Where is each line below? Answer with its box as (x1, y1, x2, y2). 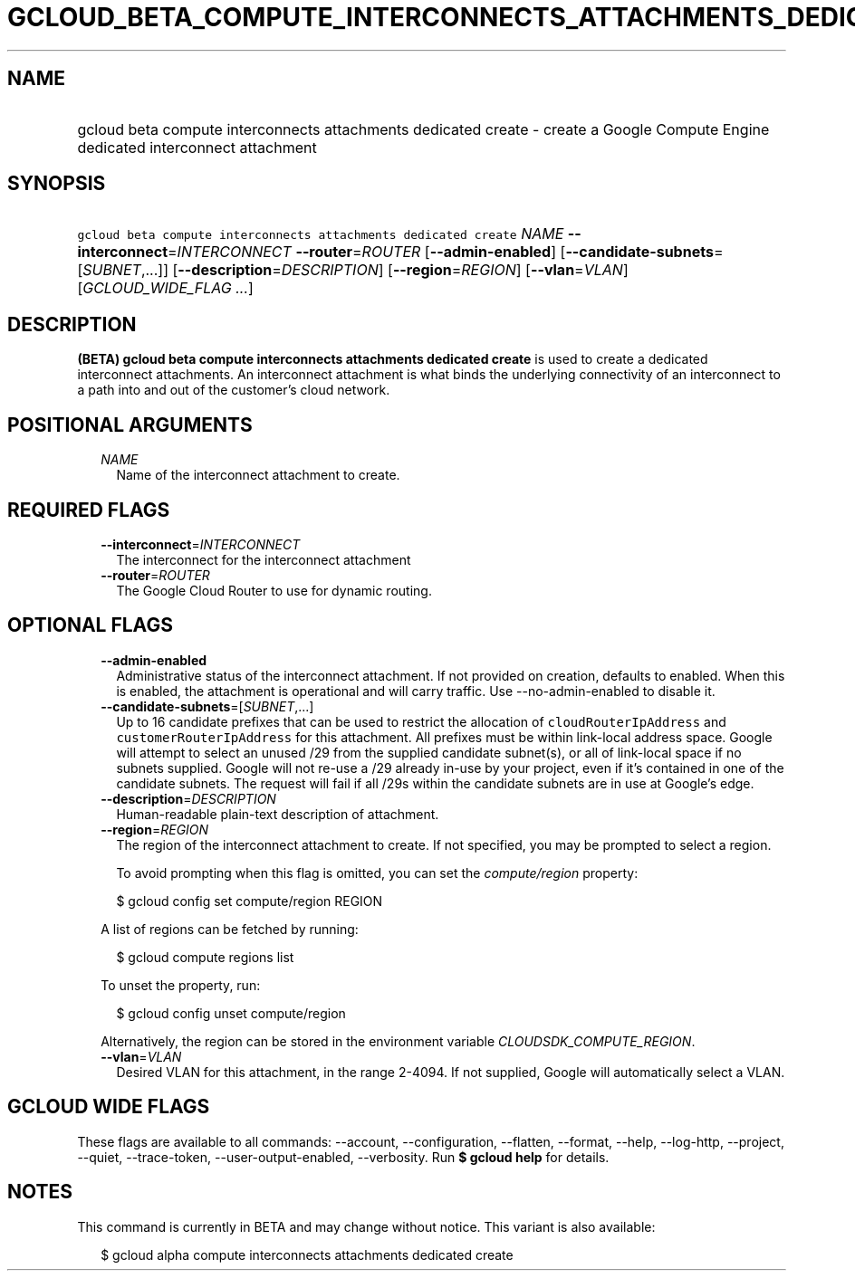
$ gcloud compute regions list (116, 949, 294, 965)
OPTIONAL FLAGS (7, 614, 173, 637)
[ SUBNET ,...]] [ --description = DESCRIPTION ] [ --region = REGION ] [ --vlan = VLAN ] (77, 261, 629, 280)
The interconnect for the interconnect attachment (116, 551, 411, 567)
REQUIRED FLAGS (7, 498, 170, 521)
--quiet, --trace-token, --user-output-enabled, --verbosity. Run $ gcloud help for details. (77, 1149, 610, 1165)
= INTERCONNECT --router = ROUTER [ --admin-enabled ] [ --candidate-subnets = (168, 243, 724, 262)
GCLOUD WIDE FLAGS (7, 1095, 210, 1119)
